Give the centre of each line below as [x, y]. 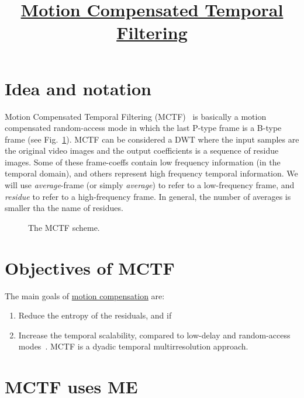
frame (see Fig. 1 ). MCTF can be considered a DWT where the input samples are [152, 139]
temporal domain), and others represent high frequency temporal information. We [151, 173]
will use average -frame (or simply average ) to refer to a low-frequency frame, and [150, 185]
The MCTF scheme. [64, 227]
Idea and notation [78, 88]
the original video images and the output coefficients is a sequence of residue [142, 150]
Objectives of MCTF [90, 267]
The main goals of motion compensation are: [85, 295]
